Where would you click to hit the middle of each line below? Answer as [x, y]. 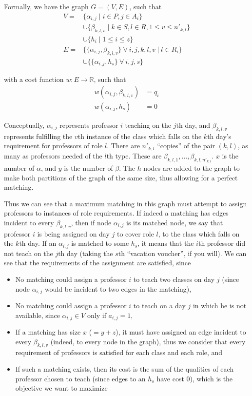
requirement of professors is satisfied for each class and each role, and [119, 352]
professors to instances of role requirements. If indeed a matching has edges [116, 213]
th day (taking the [86, 253]
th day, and [193, 125]
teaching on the [148, 125]
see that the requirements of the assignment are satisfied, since [97, 263]
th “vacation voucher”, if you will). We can [182, 253]
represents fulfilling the [38, 136]
